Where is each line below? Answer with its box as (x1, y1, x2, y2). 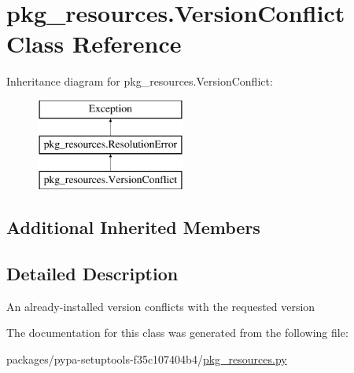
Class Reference (6, 27, 182, 60)
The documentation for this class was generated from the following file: (6, 324, 348, 341)
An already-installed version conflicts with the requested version (6, 298, 315, 314)
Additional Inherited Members (6, 215, 260, 240)
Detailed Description (6, 261, 179, 286)
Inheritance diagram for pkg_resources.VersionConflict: (6, 73, 273, 90)
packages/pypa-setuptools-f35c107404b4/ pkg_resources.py (6, 351, 287, 368)
